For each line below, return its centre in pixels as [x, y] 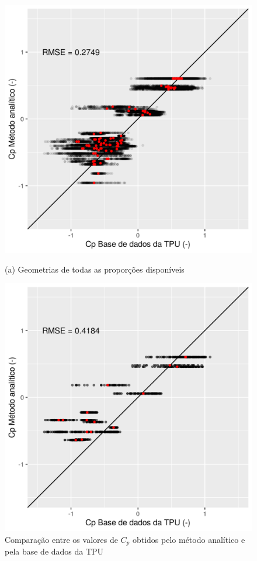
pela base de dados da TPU [54, 551]
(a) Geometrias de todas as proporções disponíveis [95, 269]
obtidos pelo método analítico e [189, 539]
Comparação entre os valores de [61, 539]
